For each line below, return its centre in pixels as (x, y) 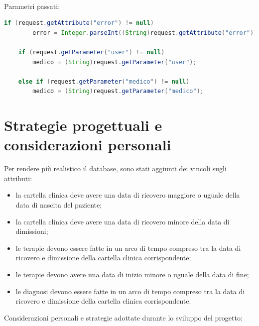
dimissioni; (32, 231)
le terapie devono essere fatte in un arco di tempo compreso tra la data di (128, 248)
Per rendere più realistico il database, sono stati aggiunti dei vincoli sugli (115, 168)
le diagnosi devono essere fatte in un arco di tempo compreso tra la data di (130, 291)
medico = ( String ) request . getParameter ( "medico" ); (118, 91)
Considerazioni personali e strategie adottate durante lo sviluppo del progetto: (123, 317)
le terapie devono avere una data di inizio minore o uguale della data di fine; (132, 274)
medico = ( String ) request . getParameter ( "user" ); (115, 62)
